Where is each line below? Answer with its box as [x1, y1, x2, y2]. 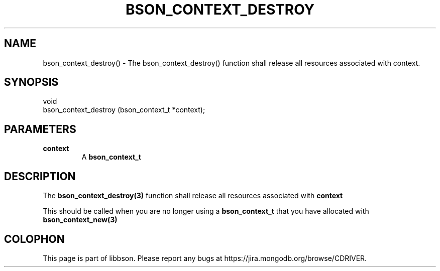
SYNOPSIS [4, 76, 59, 89]
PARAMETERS [4, 122, 76, 135]
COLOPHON [4, 232, 65, 245]
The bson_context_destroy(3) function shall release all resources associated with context [43, 191, 343, 200]
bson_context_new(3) [43, 215, 118, 224]
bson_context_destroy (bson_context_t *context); [43, 105, 205, 114]
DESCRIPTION [4, 170, 76, 183]
